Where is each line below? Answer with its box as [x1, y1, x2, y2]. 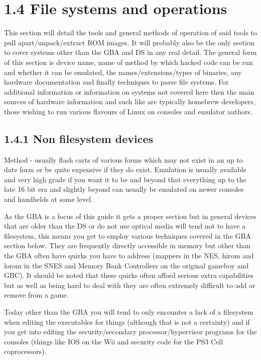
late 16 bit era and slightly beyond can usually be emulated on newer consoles [4, 184, 244, 194]
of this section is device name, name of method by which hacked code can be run [4, 56, 253, 67]
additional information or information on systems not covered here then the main [4, 86, 254, 97]
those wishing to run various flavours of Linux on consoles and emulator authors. [4, 106, 252, 116]
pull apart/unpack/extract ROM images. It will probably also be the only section [4, 37, 254, 47]
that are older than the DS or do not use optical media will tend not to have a [4, 221, 246, 231]
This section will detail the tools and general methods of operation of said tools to [4, 27, 257, 38]
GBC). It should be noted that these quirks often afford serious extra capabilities [4, 270, 254, 280]
